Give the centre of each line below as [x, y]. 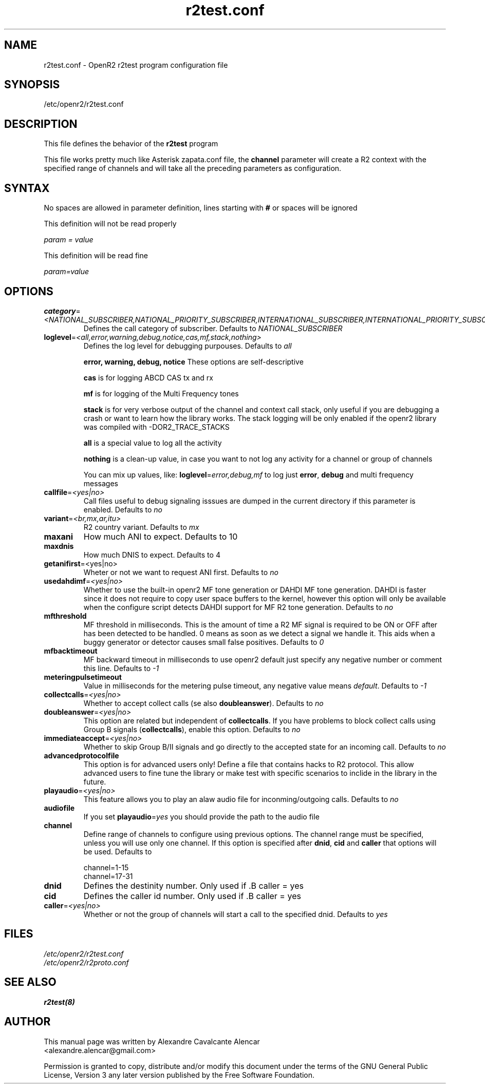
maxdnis [59, 546]
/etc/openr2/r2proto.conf [86, 962]
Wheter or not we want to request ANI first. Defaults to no [181, 572]
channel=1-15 [106, 867]
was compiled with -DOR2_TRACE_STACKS [156, 427]
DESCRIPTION [41, 124]
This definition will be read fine [96, 256]
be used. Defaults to [118, 851]
